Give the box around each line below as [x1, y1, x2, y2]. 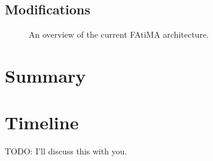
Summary [5, 63, 86, 87]
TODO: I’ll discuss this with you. [5, 145, 127, 157]
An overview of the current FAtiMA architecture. [29, 28, 209, 41]
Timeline [5, 110, 79, 135]
